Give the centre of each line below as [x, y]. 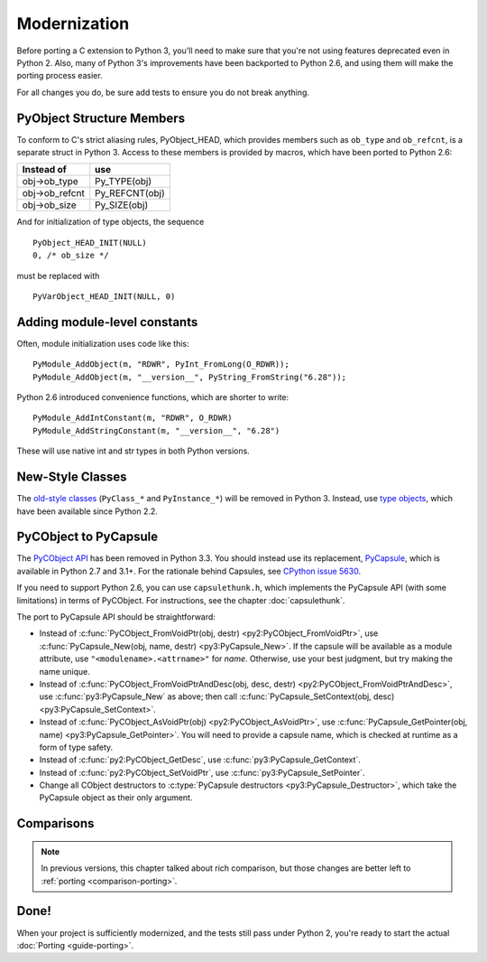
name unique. [64, 671]
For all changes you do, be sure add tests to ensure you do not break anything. [163, 92]
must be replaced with [58, 276]
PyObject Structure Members [101, 118]
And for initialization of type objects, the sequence [110, 222]
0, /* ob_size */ [71, 256]
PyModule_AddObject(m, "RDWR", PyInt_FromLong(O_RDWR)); [161, 364]
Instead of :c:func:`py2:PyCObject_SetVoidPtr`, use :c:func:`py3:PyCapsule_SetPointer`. [202, 772]
